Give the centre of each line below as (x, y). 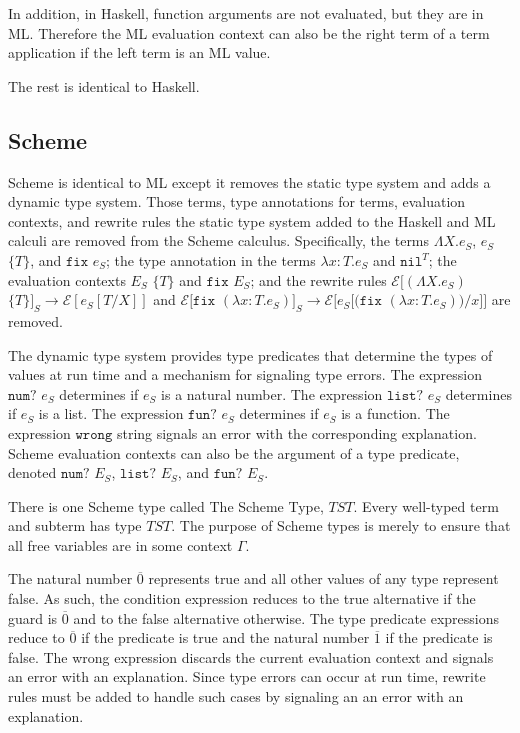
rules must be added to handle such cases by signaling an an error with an (236, 696)
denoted (32, 472)
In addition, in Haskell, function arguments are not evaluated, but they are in (246, 13)
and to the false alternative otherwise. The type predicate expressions (286, 617)
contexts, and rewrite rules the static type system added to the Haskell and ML (252, 220)
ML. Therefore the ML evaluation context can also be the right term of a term (249, 32)
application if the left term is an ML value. (139, 52)
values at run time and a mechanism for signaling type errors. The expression (245, 374)
